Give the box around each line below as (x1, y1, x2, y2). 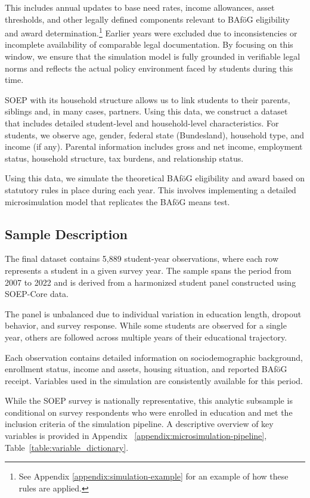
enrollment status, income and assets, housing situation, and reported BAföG (5, 363, 287, 375)
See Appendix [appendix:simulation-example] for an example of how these (18, 470, 289, 482)
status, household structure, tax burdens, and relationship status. (5, 151, 244, 164)
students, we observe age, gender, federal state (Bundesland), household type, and (5, 128, 305, 141)
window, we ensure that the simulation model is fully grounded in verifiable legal (5, 50, 300, 63)
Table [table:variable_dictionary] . (5, 441, 129, 453)
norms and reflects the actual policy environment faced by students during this (5, 61, 293, 74)
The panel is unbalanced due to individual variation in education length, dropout (5, 307, 302, 320)
